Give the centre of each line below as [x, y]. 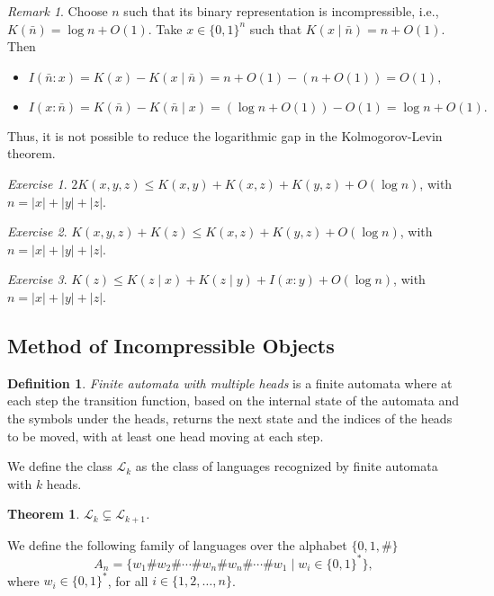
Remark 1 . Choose [58, 11]
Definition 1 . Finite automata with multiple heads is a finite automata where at [230, 383]
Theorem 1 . [44, 514]
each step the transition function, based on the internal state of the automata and [234, 400]
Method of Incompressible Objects [171, 345]
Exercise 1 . [37, 183]
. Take [165, 28]
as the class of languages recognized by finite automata [287, 466]
